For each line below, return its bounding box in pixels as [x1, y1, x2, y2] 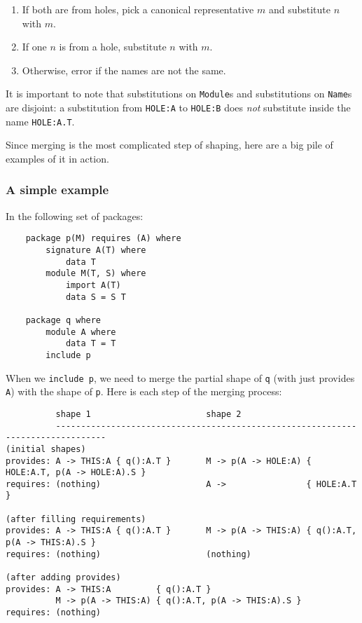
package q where [25, 315, 102, 325]
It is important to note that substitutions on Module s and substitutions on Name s [6, 86, 352, 101]
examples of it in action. [6, 151, 109, 165]
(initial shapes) [6, 444, 86, 454]
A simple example [6, 181, 109, 198]
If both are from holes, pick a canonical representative [22, 2, 254, 16]
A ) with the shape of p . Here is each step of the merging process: [6, 384, 282, 399]
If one [22, 39, 47, 54]
